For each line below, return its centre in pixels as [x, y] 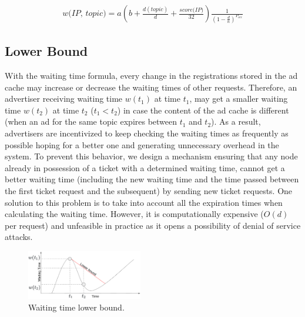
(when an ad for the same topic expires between [91, 121]
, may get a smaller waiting [239, 99]
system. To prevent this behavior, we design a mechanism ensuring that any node [151, 156]
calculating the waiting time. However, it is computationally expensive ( [134, 214]
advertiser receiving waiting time [64, 99]
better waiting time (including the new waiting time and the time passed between [152, 179]
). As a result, [236, 121]
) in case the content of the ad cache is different [203, 110]
